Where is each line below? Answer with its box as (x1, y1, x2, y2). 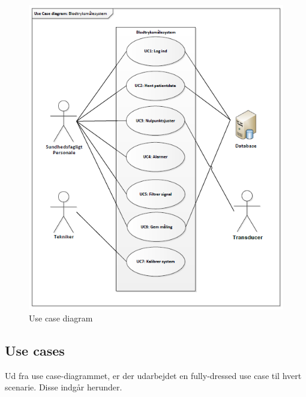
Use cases (5, 341, 65, 359)
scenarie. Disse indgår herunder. (5, 381, 122, 393)
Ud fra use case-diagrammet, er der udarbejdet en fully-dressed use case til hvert (5, 369, 302, 381)
